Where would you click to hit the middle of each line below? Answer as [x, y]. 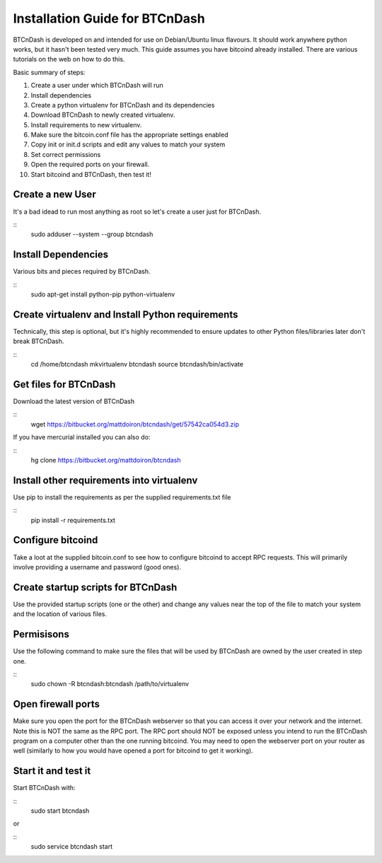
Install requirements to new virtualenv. [86, 124]
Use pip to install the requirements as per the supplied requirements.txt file [122, 497]
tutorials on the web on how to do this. [69, 59]
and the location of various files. [60, 614]
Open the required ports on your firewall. [90, 164]
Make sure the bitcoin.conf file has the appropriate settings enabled [129, 135]
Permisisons [41, 634]
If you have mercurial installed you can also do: [82, 437]
